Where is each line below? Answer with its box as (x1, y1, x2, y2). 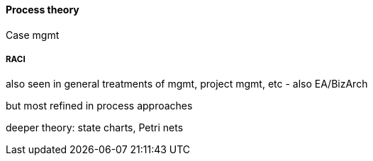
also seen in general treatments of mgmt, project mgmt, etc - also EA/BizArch (6, 78, 368, 90)
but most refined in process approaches (6, 100, 193, 112)
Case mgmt (6, 28, 60, 41)
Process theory (6, 4, 79, 16)
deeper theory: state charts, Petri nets (6, 121, 184, 134)
